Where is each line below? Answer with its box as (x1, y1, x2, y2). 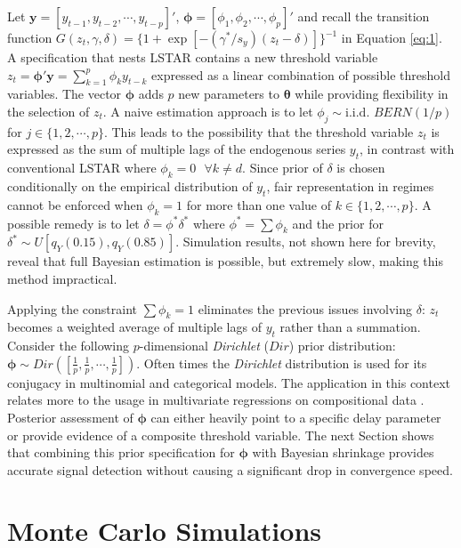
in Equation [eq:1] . (341, 28, 442, 46)
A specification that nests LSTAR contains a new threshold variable (7, 48, 378, 66)
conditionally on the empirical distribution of (7, 176, 253, 195)
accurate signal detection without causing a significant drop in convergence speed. (7, 460, 453, 479)
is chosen (336, 158, 385, 177)
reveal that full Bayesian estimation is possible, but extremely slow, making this (7, 252, 444, 270)
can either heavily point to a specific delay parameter (150, 407, 441, 426)
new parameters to (178, 85, 279, 103)
